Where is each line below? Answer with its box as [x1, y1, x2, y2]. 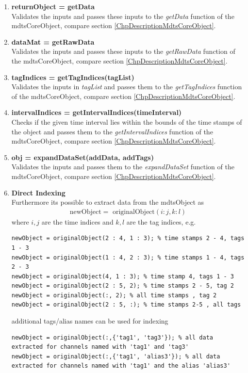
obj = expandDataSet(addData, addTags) [11, 152, 154, 162]
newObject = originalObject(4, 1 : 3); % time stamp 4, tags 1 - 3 [11, 273, 234, 280]
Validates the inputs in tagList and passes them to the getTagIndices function [11, 81, 242, 92]
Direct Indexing [11, 187, 66, 197]
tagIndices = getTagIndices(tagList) [11, 72, 134, 82]
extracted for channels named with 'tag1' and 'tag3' [11, 343, 189, 351]
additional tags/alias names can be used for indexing [11, 316, 168, 326]
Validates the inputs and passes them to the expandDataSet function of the [11, 162, 234, 172]
